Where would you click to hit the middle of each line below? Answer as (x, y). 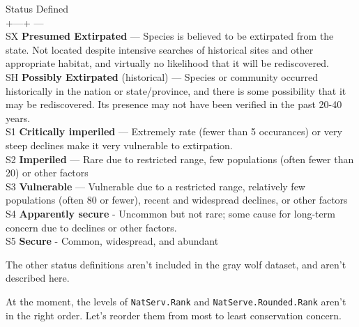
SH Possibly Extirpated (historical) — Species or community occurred (162, 76)
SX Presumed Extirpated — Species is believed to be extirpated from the (170, 36)
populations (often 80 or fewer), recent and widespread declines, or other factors (177, 200)
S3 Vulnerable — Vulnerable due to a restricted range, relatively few (155, 186)
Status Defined (37, 8)
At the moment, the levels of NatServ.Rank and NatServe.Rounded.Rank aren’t (176, 301)
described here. (38, 278)
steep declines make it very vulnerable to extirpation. (119, 145)
